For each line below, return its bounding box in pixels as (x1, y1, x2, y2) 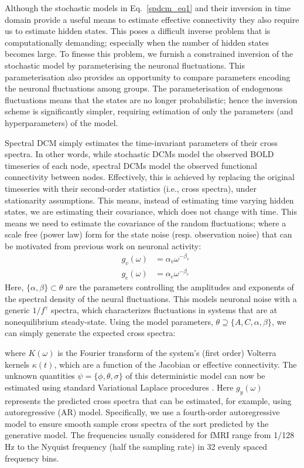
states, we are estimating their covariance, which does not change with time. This (5, 205, 297, 218)
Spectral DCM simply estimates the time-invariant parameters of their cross (5, 136, 278, 148)
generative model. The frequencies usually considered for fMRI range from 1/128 (5, 429, 295, 441)
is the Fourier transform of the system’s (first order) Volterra (57, 347, 276, 358)
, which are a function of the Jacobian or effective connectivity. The (54, 358, 297, 370)
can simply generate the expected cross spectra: (5, 327, 176, 339)
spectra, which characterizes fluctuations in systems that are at (50, 304, 278, 316)
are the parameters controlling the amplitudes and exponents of (66, 281, 294, 293)
